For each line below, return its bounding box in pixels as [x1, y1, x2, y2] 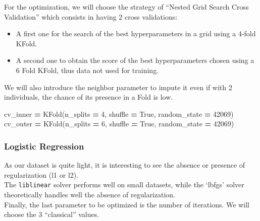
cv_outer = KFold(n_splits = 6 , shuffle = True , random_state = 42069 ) [4, 118, 234, 129]
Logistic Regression [4, 139, 84, 152]
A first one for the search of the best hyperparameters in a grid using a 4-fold [16, 28, 256, 39]
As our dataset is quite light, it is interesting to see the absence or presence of [4, 160, 245, 170]
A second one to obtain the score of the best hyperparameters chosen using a [16, 55, 254, 65]
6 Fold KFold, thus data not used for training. [16, 64, 159, 75]
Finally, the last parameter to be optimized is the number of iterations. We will [4, 199, 249, 209]
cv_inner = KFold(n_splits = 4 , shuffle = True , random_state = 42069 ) [4, 108, 234, 119]
